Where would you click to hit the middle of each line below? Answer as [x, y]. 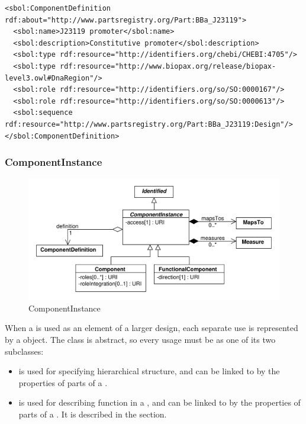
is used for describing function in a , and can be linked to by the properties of [160, 402]
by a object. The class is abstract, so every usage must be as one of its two [140, 340]
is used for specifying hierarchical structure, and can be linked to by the [149, 371]
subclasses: [24, 351]
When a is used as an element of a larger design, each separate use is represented [152, 328]
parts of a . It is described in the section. [93, 414]
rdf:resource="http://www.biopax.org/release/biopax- [168, 66]
